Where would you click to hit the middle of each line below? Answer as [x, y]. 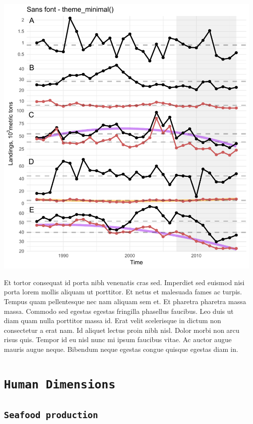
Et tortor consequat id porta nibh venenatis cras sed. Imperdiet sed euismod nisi [124, 282]
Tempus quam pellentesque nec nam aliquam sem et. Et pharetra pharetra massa [125, 301]
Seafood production [51, 415]
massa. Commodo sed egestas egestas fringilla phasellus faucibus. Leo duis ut [119, 311]
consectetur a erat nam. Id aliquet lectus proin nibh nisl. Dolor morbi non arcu [122, 330]
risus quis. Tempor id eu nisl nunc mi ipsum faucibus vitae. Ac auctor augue [118, 339]
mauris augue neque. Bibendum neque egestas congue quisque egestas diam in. [121, 349]
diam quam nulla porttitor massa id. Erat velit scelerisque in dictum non [113, 320]
